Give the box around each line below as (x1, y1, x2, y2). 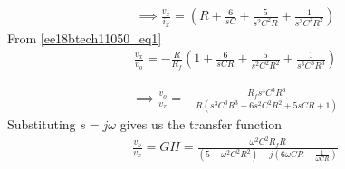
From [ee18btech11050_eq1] (7, 28, 162, 47)
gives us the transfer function (120, 115, 283, 134)
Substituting (7, 115, 76, 134)
